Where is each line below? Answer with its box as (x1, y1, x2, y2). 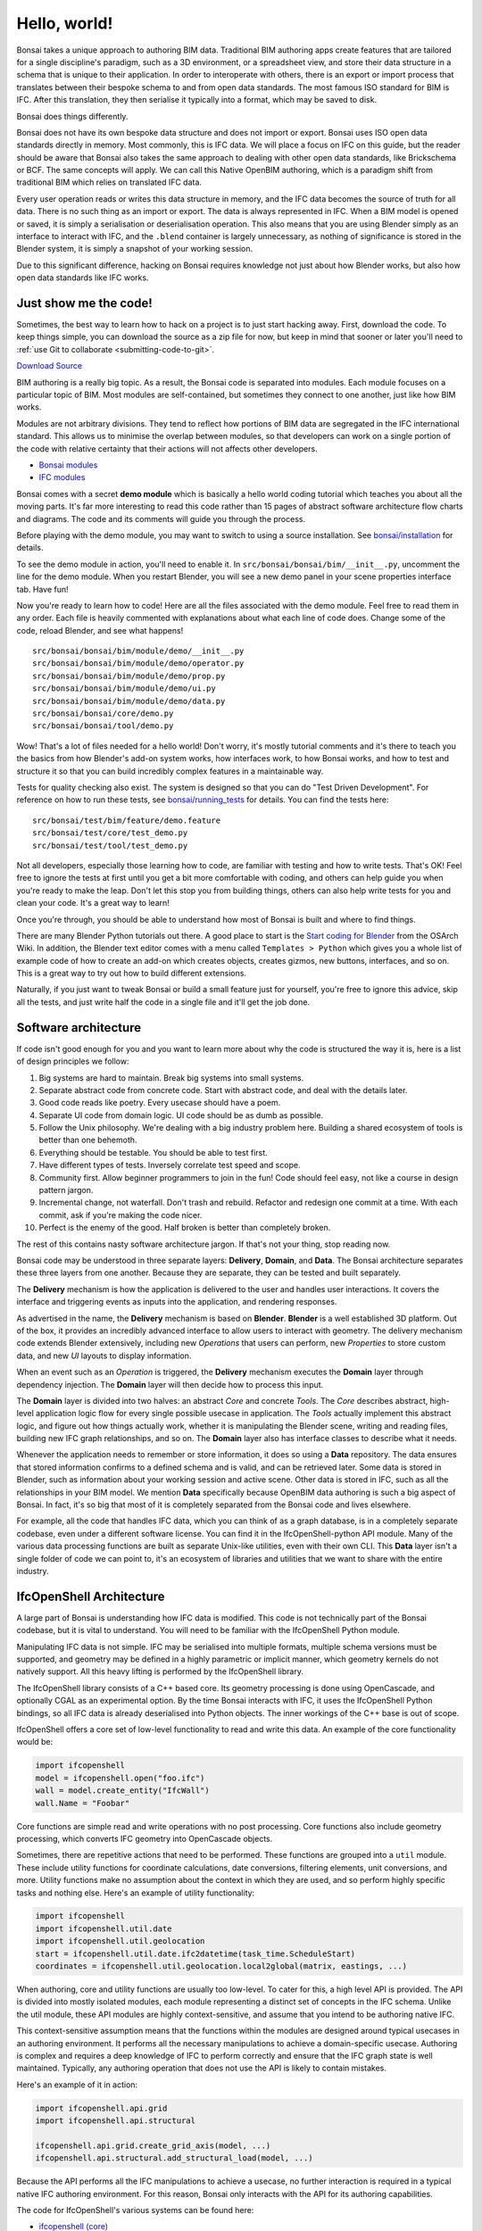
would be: (16, 1737, 54, 1747)
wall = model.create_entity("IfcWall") (35, 1786, 210, 1796)
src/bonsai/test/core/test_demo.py (32, 828, 188, 838)
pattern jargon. (38, 1185, 94, 1196)
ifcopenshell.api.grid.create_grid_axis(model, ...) (35, 2140, 271, 2151)
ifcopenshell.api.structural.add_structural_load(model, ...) (35, 2153, 313, 2163)
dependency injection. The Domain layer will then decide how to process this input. (16, 1379, 324, 1389)
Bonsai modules (38, 460, 98, 470)
